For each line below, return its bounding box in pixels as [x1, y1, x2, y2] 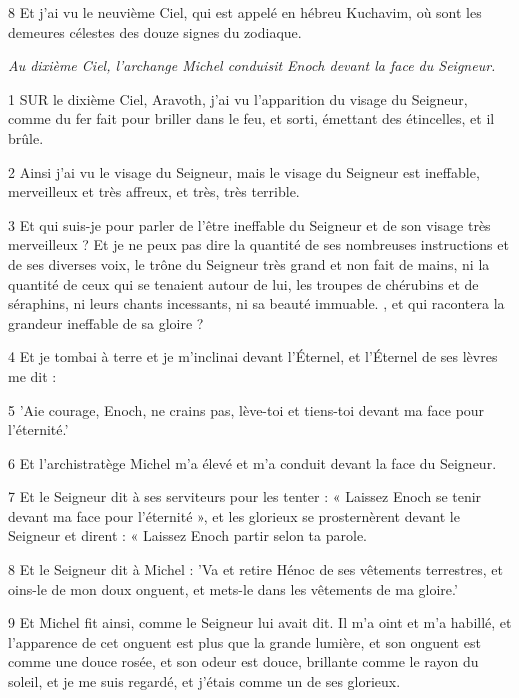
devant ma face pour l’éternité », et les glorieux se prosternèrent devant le [8, 505, 460, 526]
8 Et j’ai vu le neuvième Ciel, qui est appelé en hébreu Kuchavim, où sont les [8, 2, 482, 22]
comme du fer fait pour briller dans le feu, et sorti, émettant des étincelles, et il [8, 108, 495, 129]
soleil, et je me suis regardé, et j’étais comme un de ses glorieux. [8, 671, 401, 692]
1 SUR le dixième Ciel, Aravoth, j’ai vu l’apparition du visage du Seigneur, [8, 88, 468, 109]
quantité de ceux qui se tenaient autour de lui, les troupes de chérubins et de [8, 273, 479, 294]
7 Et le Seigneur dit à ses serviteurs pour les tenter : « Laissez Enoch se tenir [8, 486, 482, 507]
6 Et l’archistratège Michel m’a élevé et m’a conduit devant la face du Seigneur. [8, 452, 497, 473]
